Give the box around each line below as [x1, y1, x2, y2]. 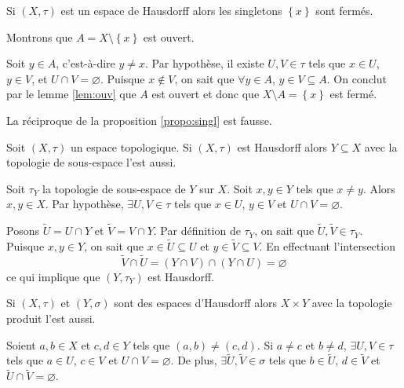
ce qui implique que [6, 268, 100, 284]
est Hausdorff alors [237, 138, 328, 155]
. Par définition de [153, 222, 241, 239]
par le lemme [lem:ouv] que [6, 86, 136, 102]
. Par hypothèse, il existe [145, 55, 264, 71]
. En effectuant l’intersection [259, 237, 395, 254]
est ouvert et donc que [151, 86, 260, 102]
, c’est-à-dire [56, 55, 115, 71]
